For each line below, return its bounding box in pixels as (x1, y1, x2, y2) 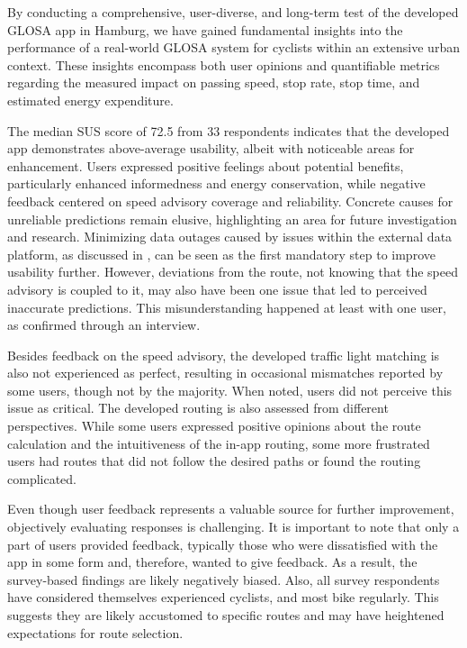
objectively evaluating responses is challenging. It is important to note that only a (7, 517, 460, 536)
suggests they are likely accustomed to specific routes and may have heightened (7, 606, 445, 624)
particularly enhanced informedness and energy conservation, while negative (7, 174, 426, 193)
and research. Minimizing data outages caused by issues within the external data (7, 227, 453, 246)
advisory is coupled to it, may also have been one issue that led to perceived (7, 279, 427, 298)
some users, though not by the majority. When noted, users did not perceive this (7, 380, 453, 399)
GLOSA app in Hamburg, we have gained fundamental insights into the (7, 20, 403, 39)
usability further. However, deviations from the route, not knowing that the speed (7, 262, 458, 281)
